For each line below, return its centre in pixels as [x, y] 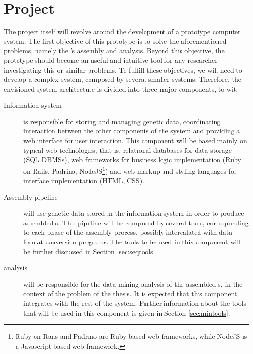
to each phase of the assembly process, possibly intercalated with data [128, 232]
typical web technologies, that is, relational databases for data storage [127, 150]
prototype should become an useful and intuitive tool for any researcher [111, 60]
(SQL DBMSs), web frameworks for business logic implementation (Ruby [132, 159]
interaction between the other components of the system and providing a [132, 131]
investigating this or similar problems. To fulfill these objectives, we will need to [123, 69]
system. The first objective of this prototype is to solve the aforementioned [115, 41]
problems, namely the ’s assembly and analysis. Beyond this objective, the [114, 50]
